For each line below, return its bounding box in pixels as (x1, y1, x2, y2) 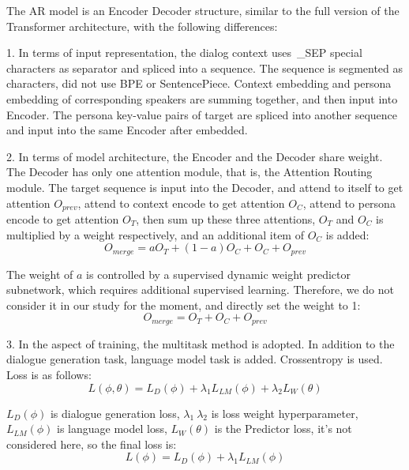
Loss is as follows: (6, 367, 92, 383)
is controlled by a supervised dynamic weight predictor (86, 265, 351, 282)
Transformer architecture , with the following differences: (6, 17, 278, 34)
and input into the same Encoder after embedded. (6, 122, 248, 138)
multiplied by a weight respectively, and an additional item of (6, 226, 304, 243)
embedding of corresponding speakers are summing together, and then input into (6, 90, 398, 107)
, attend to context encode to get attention (77, 194, 285, 211)
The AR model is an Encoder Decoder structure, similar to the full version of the (6, 2, 400, 18)
